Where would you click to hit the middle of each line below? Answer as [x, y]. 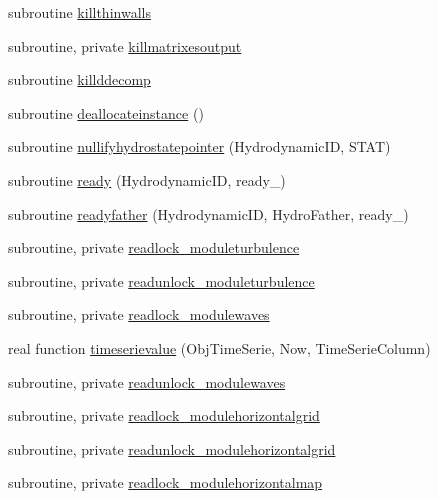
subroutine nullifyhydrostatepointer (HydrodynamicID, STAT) [199, 146]
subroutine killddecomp [79, 79]
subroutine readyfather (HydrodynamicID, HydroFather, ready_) [208, 213]
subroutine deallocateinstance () [106, 112]
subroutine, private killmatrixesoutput [125, 45]
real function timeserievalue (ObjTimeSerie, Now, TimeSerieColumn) [219, 347]
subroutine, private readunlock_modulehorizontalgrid [172, 448]
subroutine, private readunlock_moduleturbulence [161, 280]
